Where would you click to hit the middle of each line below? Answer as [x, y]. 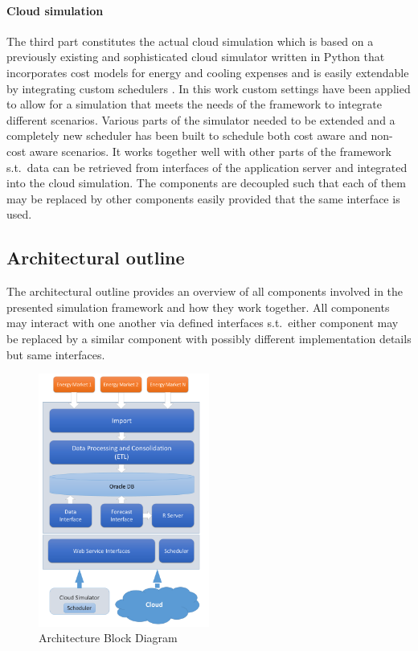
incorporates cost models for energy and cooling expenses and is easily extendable [208, 72]
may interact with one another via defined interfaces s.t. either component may [203, 323]
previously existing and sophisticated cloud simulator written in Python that [196, 57]
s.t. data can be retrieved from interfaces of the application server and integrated [207, 167]
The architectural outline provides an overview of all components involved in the [205, 291]
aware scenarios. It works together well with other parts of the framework [210, 151]
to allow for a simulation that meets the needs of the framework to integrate [195, 104]
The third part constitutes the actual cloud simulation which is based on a [190, 41]
